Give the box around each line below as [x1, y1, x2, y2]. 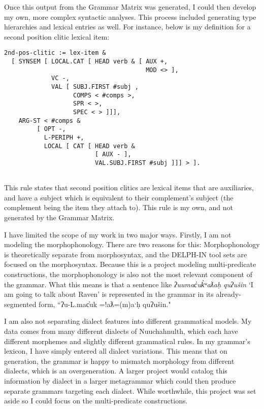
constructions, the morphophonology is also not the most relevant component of [4, 268, 252, 279]
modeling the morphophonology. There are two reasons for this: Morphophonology [4, 239, 260, 250]
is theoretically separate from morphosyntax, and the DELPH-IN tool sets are [4, 249, 247, 259]
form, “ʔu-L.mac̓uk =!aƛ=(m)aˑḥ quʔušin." [39, 298, 171, 309]
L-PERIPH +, [44, 133, 84, 141]
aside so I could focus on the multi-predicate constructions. [4, 395, 188, 406]
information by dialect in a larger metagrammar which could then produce [4, 375, 236, 386]
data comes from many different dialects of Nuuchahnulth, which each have [4, 325, 238, 336]
